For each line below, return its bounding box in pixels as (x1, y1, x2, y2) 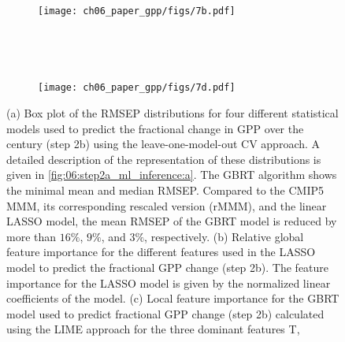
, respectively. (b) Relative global (144, 228, 304, 244)
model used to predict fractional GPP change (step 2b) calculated (6, 305, 325, 322)
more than (6, 228, 57, 244)
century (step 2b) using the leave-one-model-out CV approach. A (6, 136, 321, 152)
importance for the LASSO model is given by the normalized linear (6, 274, 331, 291)
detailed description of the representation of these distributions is (6, 151, 321, 167)
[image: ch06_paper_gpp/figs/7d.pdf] (38, 82, 236, 94)
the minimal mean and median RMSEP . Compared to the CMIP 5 (6, 182, 324, 199)
